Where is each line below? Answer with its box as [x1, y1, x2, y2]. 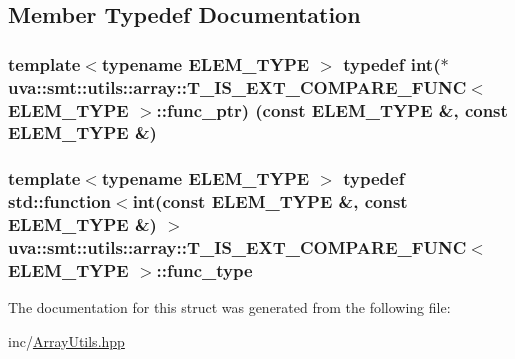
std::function [8, 189, 112, 214]
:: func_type [156, 258, 253, 282]
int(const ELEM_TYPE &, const [132, 189, 408, 214]
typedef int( [343, 51, 441, 76]
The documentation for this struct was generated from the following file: [8, 297, 451, 318]
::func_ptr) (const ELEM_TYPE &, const [156, 97, 508, 122]
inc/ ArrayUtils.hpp [8, 330, 125, 351]
